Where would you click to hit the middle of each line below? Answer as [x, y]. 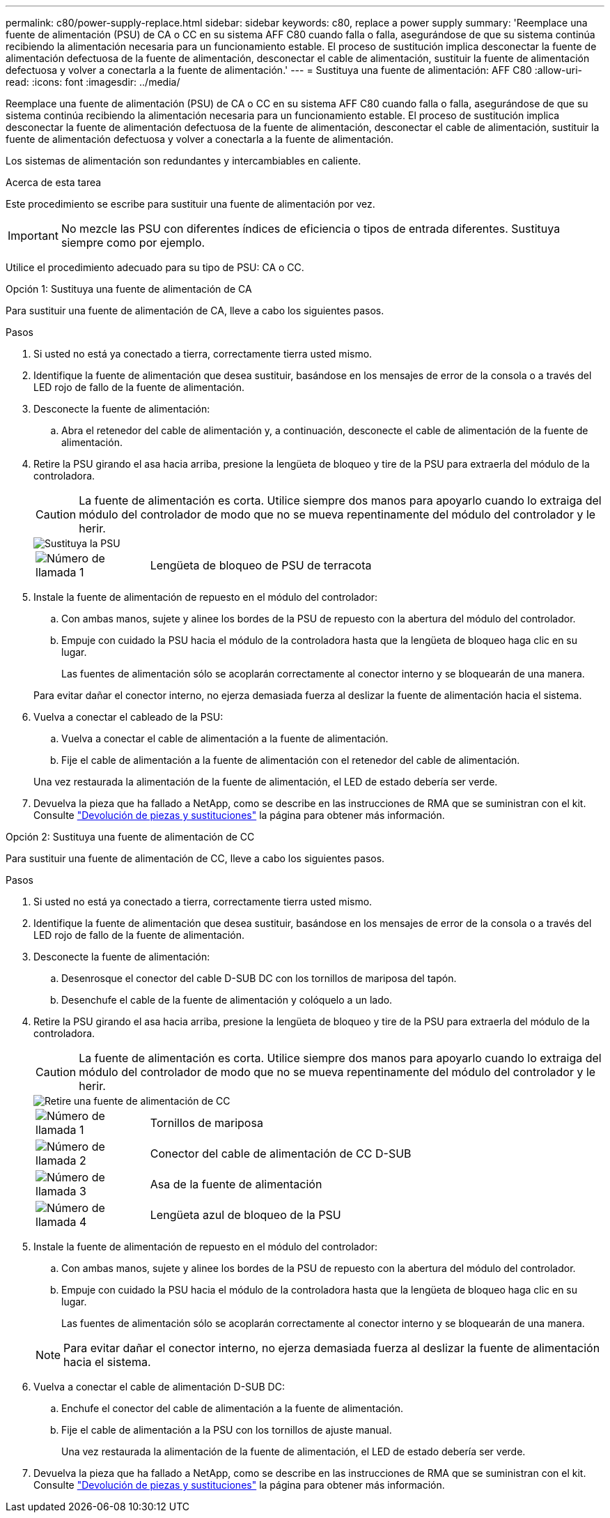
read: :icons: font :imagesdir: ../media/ [93, 82]
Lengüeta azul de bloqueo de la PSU [245, 1215]
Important [33, 236]
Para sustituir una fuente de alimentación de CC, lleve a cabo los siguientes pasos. [195, 858]
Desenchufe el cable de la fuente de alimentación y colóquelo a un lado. [227, 1000]
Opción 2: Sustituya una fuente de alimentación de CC [130, 837]
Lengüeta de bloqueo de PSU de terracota [261, 565]
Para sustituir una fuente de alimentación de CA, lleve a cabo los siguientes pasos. [195, 310]
